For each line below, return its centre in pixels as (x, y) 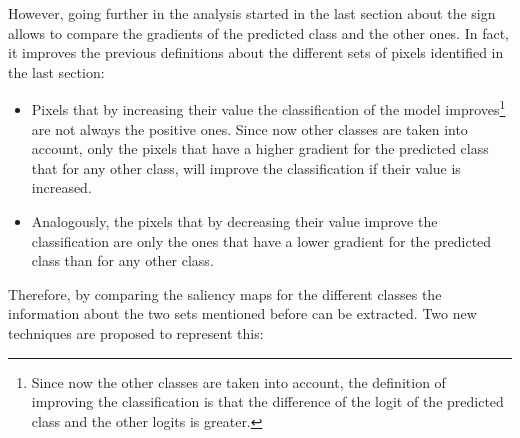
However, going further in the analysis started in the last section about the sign (252, 13)
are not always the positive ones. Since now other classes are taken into (249, 128)
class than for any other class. (122, 260)
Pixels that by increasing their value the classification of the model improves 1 (268, 108)
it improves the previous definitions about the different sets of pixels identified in (256, 52)
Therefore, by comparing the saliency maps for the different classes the (225, 293)
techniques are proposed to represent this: (136, 332)
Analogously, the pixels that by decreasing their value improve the (234, 221)
